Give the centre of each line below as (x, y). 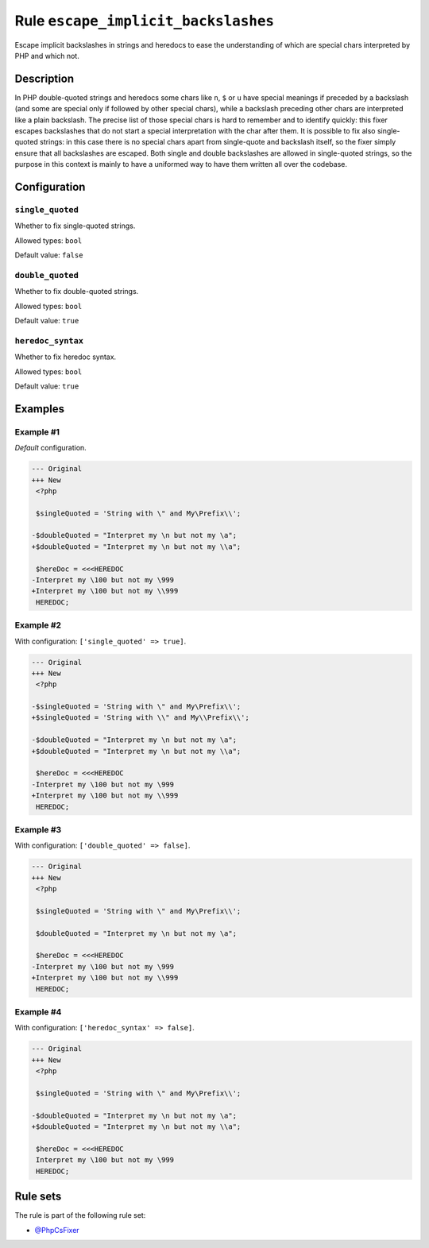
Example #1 (37, 431)
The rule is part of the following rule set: (80, 1215)
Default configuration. (50, 448)
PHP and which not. (47, 56)
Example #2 (38, 625)
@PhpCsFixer (57, 1230)
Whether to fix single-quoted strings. (75, 226)
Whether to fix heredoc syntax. (66, 357)
